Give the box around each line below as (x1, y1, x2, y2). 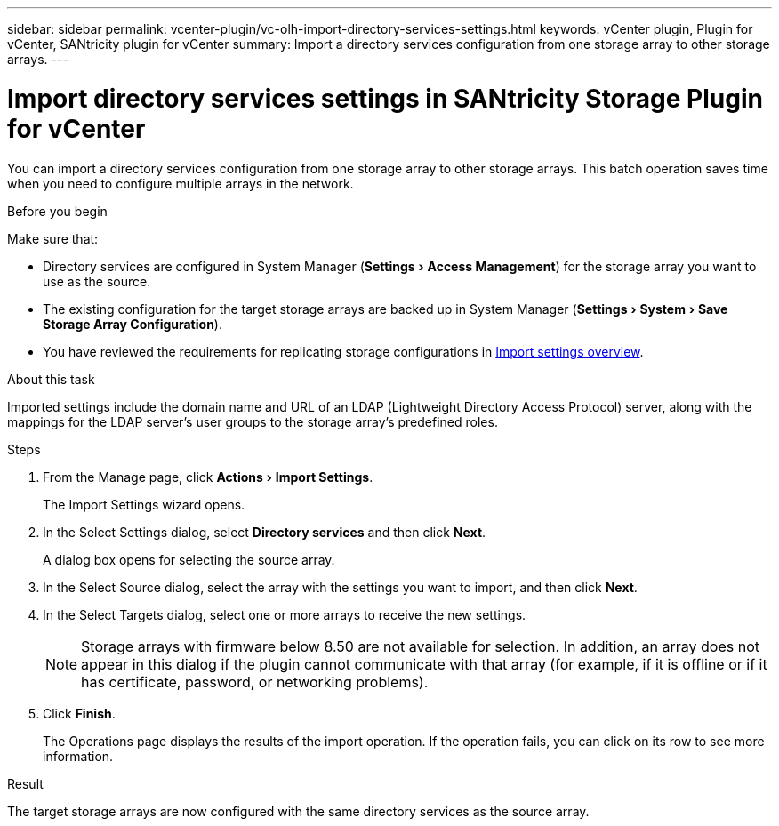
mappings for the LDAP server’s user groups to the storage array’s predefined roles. (7, 413, 498, 429)
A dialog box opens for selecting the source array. (43, 551, 335, 567)
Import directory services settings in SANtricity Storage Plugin (7, 83, 763, 114)
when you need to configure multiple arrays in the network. (7, 175, 354, 191)
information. (43, 748, 114, 764)
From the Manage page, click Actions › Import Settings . (43, 469, 373, 485)
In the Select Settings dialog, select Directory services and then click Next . (43, 524, 486, 540)
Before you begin (7, 203, 108, 219)
